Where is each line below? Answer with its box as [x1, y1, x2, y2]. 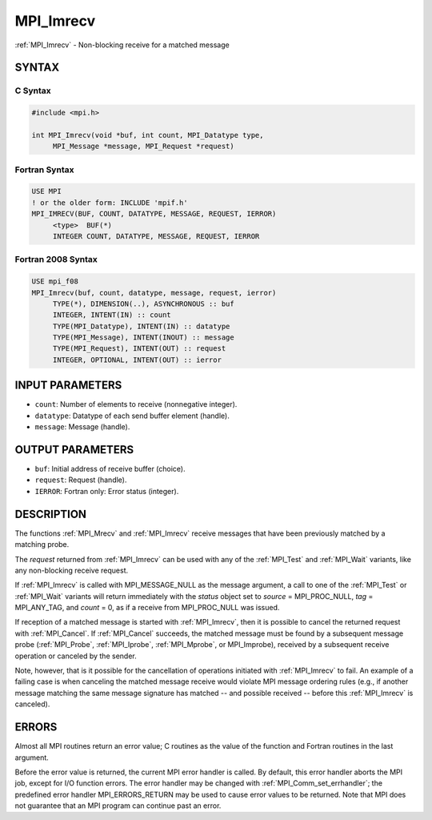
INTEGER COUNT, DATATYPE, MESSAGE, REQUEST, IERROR [52, 231, 260, 240]
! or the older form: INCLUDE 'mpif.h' [31, 198, 188, 207]
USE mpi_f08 [31, 277, 79, 286]
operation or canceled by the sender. [14, 651, 137, 661]
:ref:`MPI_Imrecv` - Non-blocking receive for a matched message [14, 40, 230, 50]
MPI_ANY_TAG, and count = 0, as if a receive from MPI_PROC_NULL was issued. [14, 603, 280, 613]
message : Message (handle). [34, 422, 130, 432]
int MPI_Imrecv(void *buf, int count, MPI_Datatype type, [31, 131, 264, 139]
